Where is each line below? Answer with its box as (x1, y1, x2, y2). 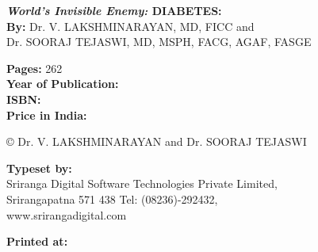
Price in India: (6, 106, 87, 123)
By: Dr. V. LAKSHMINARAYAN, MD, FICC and (6, 17, 255, 34)
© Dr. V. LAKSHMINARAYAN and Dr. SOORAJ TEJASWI (6, 133, 307, 150)
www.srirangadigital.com (6, 206, 127, 223)
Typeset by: (6, 159, 72, 176)
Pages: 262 (6, 59, 63, 76)
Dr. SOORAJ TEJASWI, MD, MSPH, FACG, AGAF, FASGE (6, 33, 312, 50)
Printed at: (6, 233, 68, 250)
